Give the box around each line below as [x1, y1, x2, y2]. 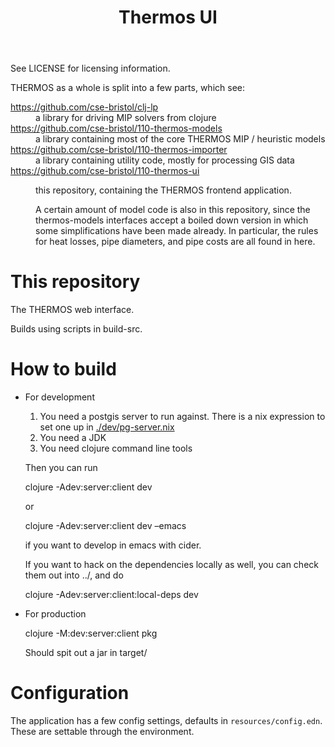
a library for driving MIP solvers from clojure [35, 112, 217, 124]
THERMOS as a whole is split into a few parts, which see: [10, 82, 245, 94]
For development [24, 391, 95, 403]
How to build [10, 358, 117, 381]
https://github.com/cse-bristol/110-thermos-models [10, 122, 223, 135]
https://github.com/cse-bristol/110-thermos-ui [10, 165, 200, 177]
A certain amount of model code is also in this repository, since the [35, 204, 311, 216]
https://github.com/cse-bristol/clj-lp [10, 101, 159, 113]
